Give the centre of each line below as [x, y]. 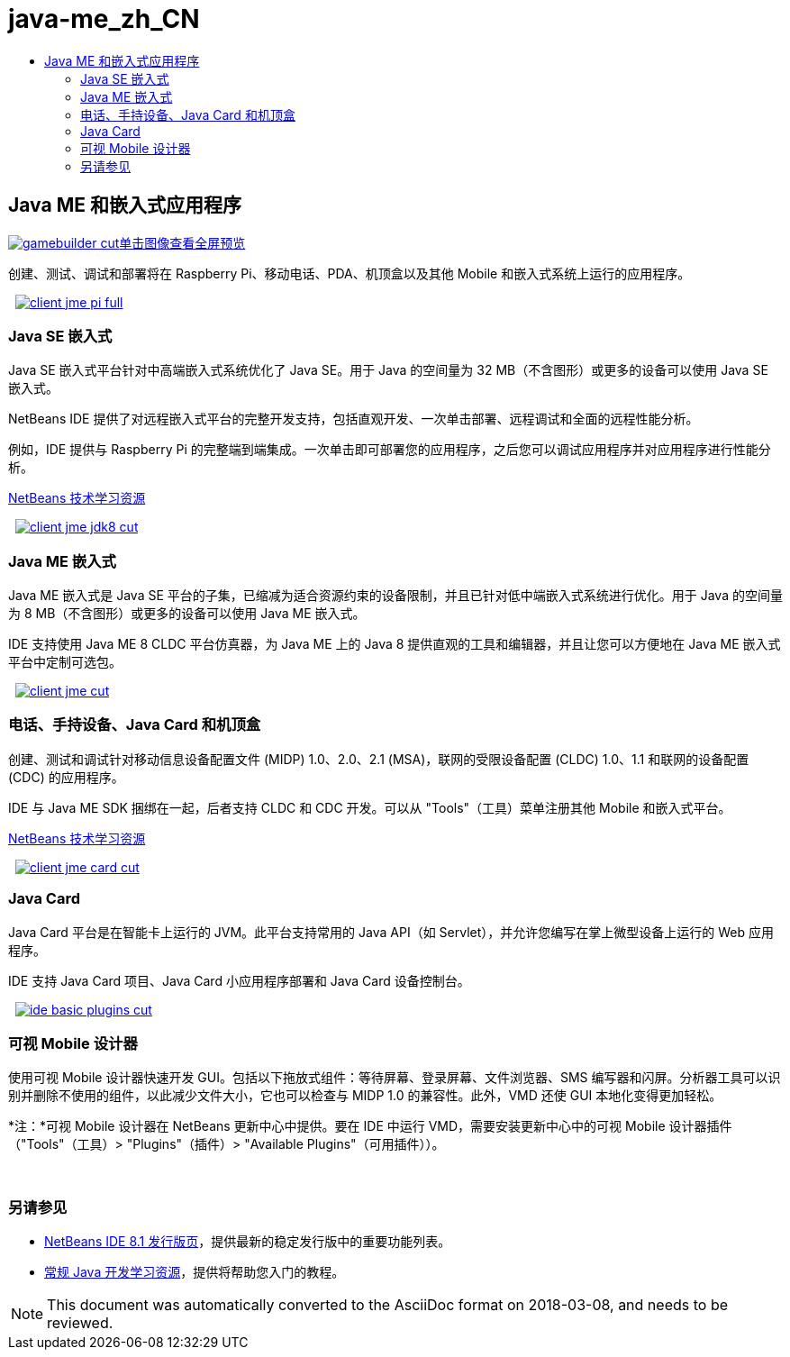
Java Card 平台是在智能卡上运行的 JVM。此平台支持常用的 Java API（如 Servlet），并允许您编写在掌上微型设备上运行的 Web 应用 [391, 932]
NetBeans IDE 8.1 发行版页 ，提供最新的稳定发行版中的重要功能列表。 [248, 1242]
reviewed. [80, 1323]
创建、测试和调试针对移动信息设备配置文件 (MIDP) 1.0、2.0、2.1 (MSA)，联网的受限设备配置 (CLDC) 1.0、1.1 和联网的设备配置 [379, 759]
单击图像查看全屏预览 [182, 242]
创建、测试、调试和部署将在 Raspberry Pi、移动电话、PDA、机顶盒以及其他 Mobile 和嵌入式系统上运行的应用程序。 [350, 273]
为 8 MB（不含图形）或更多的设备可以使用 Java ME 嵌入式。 [187, 614]
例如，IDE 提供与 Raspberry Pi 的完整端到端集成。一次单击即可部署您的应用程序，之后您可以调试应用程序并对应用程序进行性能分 [390, 450]
